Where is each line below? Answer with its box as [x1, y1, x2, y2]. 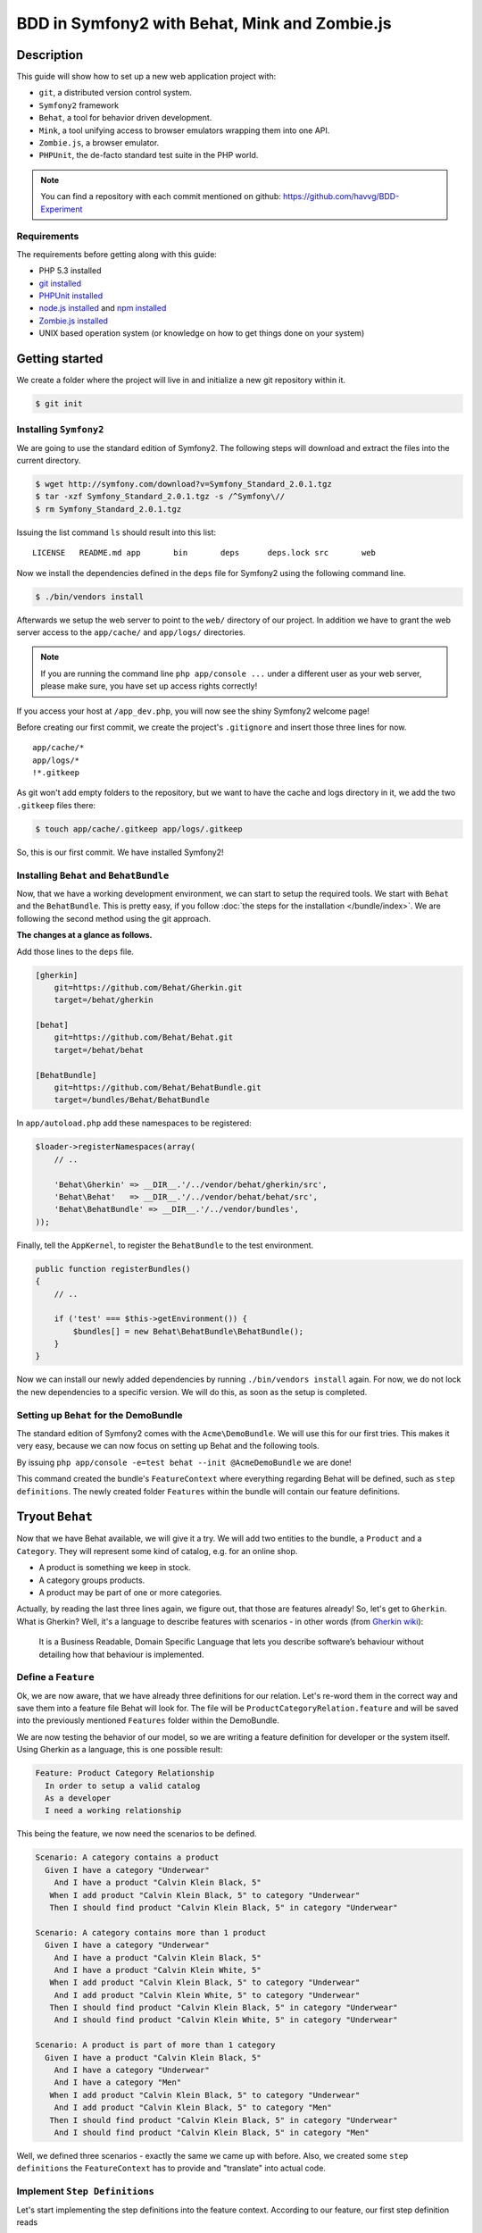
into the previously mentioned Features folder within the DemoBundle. [16, 1715, 280, 1726]
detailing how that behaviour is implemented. [38, 1649, 204, 1660]
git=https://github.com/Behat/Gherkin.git [54, 983, 243, 992]
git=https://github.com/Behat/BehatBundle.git [54, 1083, 262, 1093]
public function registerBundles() [35, 1264, 191, 1274]
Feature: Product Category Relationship [35, 1769, 214, 1778]
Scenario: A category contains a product [35, 1852, 220, 1862]
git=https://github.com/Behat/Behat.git [54, 1033, 234, 1042]
